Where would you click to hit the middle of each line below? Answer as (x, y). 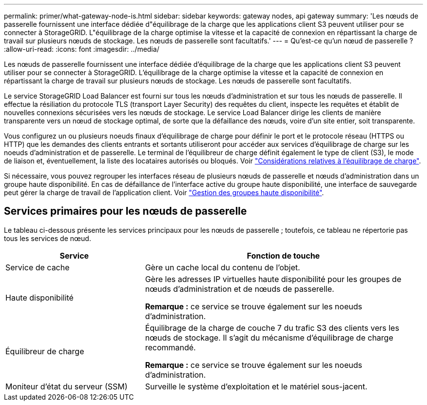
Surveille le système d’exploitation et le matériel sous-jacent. (256, 386)
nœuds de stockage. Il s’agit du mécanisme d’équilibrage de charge (269, 337)
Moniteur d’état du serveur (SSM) (67, 386)
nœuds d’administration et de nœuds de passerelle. (240, 289)
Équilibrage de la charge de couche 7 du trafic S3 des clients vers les (272, 328)
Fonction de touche (283, 255)
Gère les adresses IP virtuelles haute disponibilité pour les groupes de (273, 279)
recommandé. (170, 347)
